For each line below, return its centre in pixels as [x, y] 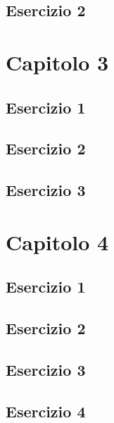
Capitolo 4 [57, 241]
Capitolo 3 [57, 62]
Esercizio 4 [46, 411]
